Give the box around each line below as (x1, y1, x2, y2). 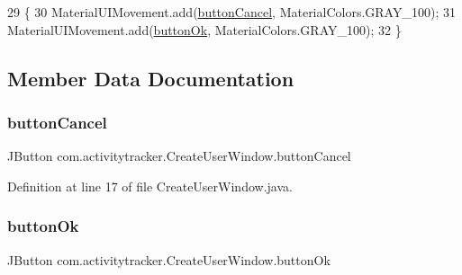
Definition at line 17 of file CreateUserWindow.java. (7, 176, 293, 195)
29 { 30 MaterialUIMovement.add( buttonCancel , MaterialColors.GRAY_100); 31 (7, 3, 456, 21)
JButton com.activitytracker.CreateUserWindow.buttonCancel (7, 146, 351, 165)
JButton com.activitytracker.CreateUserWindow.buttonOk (7, 250, 331, 269)
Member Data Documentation (7, 64, 294, 92)
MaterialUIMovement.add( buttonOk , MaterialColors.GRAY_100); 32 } (7, 20, 402, 39)
